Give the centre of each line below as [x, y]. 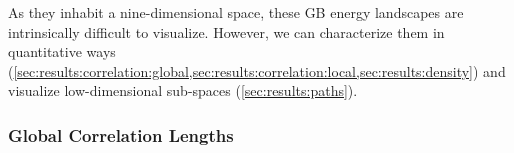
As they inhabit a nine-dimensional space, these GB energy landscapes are [236, 12]
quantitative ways [62, 51]
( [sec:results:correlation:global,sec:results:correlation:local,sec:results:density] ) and [257, 70]
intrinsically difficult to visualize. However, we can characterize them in [226, 31]
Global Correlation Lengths [121, 134]
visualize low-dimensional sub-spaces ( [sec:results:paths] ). [183, 90]
